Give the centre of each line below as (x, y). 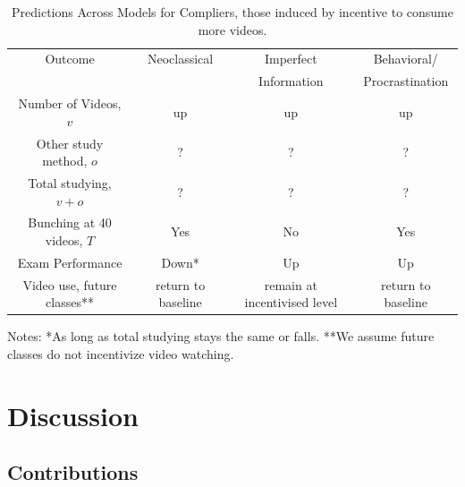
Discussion (73, 415)
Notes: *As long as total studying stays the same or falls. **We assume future (221, 336)
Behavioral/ (406, 59)
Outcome (70, 59)
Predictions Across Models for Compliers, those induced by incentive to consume (232, 12)
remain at (291, 284)
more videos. (232, 29)
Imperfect (291, 59)
